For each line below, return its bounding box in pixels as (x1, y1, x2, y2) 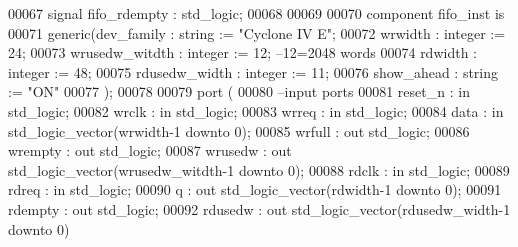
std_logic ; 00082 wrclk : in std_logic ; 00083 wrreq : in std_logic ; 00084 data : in (8, 100, 504, 121)
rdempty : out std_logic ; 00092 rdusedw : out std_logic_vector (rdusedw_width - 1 (8, 198, 511, 219)
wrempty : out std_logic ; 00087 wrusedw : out (8, 140, 292, 161)
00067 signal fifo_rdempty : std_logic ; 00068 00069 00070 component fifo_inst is (8, 3, 505, 23)
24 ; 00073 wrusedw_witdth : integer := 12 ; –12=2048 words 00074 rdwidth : (8, 42, 477, 63)
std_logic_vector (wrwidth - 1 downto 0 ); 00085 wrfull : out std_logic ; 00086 (8, 120, 470, 141)
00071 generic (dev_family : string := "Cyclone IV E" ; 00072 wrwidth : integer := (8, 22, 506, 43)
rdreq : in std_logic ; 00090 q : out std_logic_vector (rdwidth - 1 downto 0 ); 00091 (8, 179, 502, 200)
